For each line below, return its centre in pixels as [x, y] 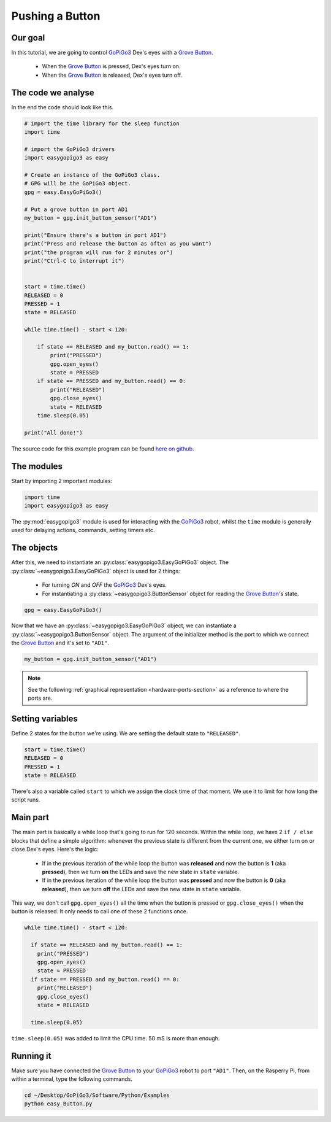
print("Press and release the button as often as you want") [118, 244]
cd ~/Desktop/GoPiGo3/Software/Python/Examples [97, 1095]
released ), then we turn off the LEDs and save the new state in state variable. [142, 889]
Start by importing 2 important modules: [62, 481]
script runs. [26, 800]
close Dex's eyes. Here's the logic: [55, 849]
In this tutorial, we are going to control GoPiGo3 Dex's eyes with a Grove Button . [112, 53]
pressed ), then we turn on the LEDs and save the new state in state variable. [141, 872]
